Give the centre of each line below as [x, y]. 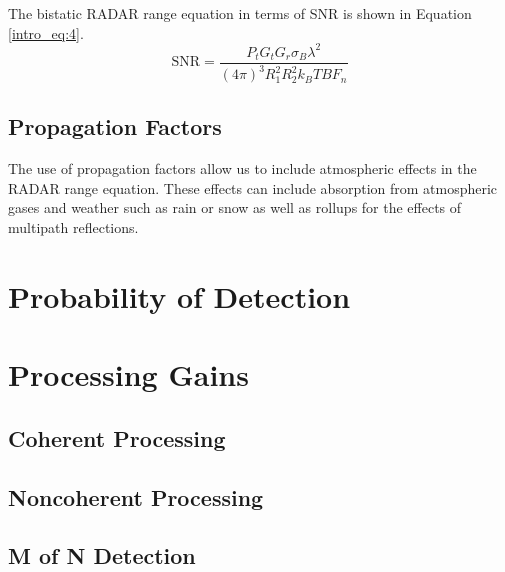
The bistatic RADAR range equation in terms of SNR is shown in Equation [240, 13]
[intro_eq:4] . [46, 32]
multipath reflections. [73, 227]
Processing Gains [128, 374]
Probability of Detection [179, 295]
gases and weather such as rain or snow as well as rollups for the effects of [235, 207]
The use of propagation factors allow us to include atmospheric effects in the [242, 168]
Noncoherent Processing [136, 496]
